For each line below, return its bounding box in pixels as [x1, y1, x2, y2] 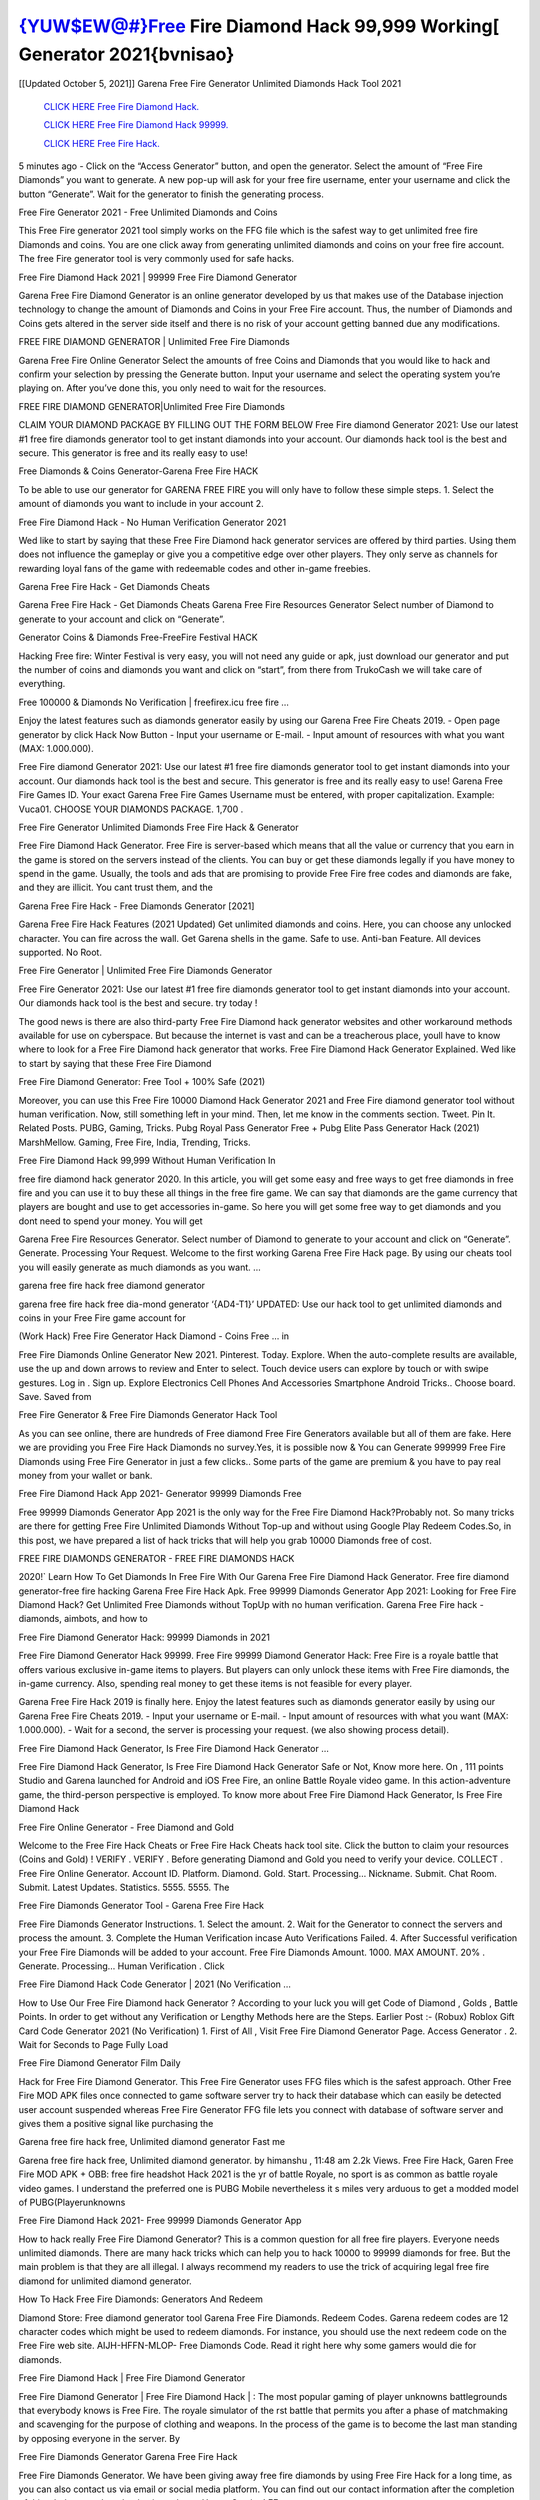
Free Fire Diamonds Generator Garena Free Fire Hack [18, 2451, 238, 2463]
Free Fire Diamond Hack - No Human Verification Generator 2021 [18, 516, 287, 528]
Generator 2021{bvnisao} [18, 43, 235, 65]
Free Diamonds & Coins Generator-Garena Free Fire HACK [18, 465, 259, 477]
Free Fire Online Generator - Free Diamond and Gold [18, 1821, 235, 1833]
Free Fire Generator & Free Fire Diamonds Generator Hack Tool [18, 1409, 278, 1421]
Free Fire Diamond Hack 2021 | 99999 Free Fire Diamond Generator [18, 271, 298, 283]
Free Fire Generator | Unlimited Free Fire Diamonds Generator [18, 965, 273, 977]
